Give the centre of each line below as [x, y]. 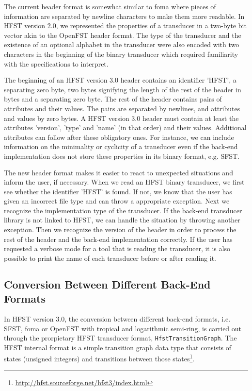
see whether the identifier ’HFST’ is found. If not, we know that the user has [118, 191]
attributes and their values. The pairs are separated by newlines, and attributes [122, 108]
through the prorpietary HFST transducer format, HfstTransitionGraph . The [120, 338]
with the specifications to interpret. [56, 63]
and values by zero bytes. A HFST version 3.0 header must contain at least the [121, 118]
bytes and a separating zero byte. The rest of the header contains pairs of [113, 99]
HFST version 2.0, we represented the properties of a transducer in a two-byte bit [125, 25]
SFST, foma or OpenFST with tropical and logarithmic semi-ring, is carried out [123, 328]
